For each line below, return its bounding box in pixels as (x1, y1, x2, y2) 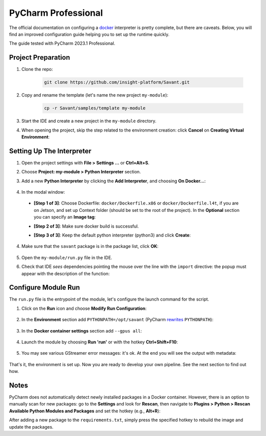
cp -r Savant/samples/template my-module (44, 105, 146, 111)
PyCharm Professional (9, 7, 103, 18)
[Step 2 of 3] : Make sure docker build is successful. (33, 223, 139, 229)
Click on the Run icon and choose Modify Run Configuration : (21, 305, 147, 311)
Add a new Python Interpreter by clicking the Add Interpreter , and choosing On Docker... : (21, 178, 206, 184)
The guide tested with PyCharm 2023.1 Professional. (9, 40, 116, 46)
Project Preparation (9, 53, 70, 62)
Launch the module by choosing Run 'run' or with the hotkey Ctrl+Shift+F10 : (21, 339, 178, 345)
